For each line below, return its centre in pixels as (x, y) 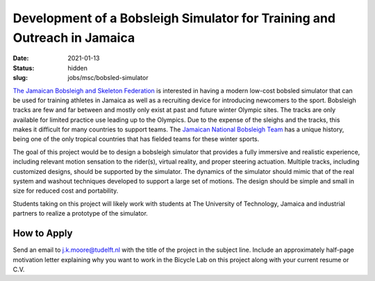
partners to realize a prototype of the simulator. (81, 214)
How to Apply (43, 233)
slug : (20, 78)
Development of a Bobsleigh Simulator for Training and (174, 18)
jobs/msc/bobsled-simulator (108, 78)
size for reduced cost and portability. (66, 191)
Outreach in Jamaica (74, 38)
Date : (21, 58)
